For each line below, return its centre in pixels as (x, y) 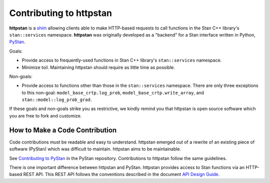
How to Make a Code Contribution (63, 130)
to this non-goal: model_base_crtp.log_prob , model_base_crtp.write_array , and (113, 92)
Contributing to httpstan (61, 13)
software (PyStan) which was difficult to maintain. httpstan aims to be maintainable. (95, 149)
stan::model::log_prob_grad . (57, 99)
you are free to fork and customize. (45, 115)
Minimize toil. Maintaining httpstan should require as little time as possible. (98, 67)
